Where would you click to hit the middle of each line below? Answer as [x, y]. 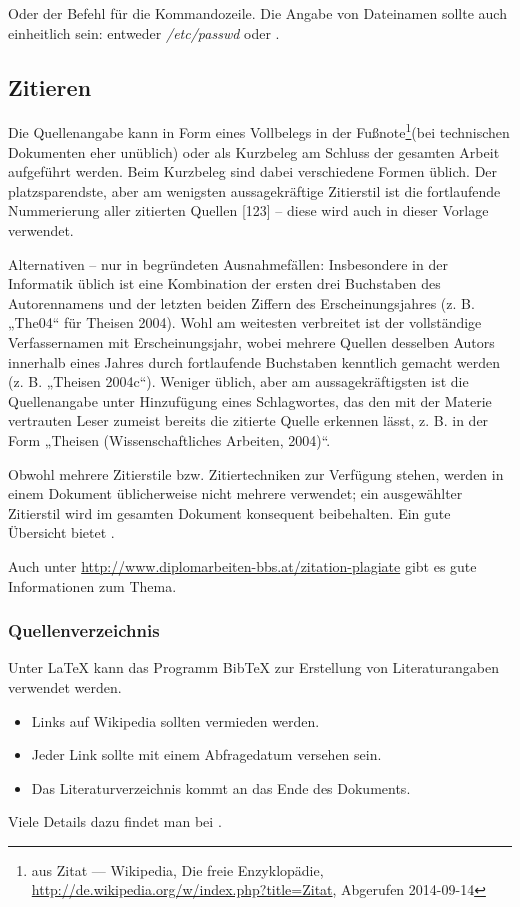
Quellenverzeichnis [84, 630]
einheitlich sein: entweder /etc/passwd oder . [144, 32]
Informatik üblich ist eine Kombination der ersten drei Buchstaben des [224, 283]
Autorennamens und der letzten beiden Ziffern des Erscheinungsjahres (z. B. [241, 302]
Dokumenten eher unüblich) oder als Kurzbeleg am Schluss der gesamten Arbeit [254, 151]
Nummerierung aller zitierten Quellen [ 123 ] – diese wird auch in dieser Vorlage [248, 210]
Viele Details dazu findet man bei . [115, 821]
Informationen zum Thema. [92, 585]
